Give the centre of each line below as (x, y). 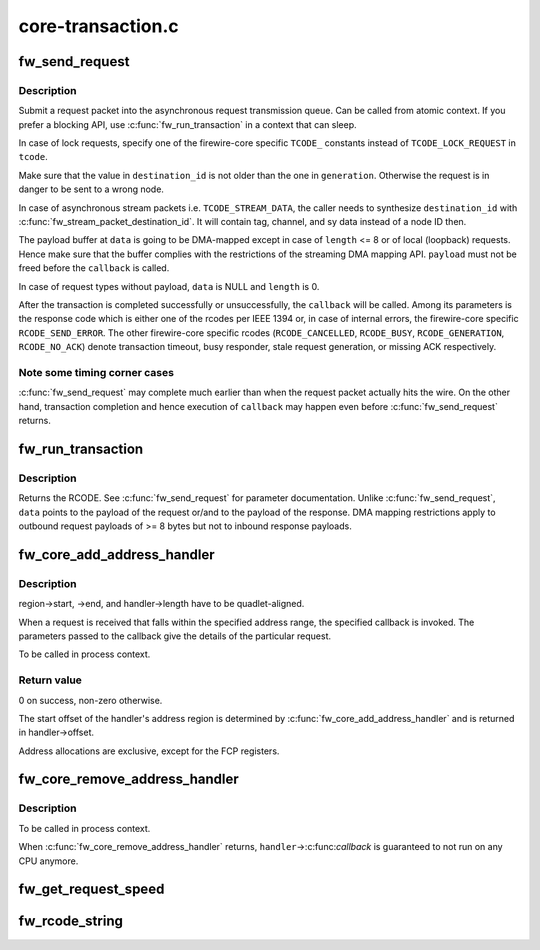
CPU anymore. (48, 861)
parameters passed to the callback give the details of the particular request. (175, 636)
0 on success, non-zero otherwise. (90, 700)
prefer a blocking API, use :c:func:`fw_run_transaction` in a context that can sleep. (187, 124)
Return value (50, 680)
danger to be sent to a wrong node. (91, 189)
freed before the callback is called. (94, 268)
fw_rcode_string (71, 921)
